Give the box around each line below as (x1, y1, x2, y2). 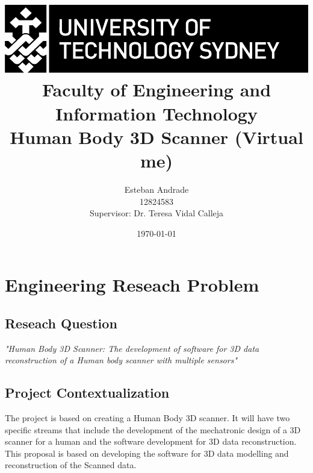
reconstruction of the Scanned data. (5, 459, 137, 471)
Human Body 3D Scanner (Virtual (10, 124, 303, 149)
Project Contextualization (5, 383, 170, 402)
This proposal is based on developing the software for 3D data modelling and (5, 446, 289, 459)
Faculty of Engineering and (42, 77, 271, 102)
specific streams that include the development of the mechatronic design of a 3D (5, 423, 301, 436)
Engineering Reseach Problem (5, 272, 259, 297)
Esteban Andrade (124, 183, 189, 195)
